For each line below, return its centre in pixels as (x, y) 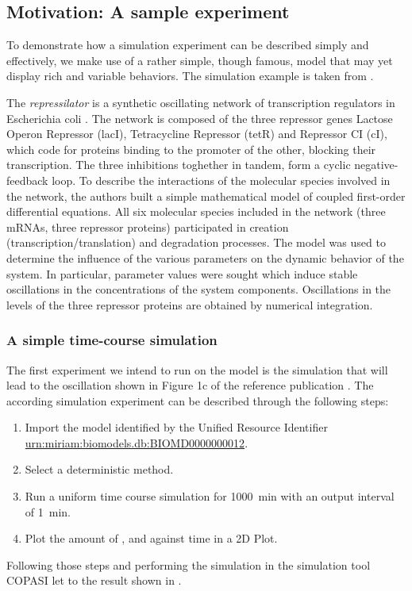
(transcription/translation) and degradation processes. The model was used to (196, 242)
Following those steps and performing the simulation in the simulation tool (189, 564)
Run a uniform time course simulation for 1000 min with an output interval (210, 496)
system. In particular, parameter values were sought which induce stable (182, 273)
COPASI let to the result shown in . (94, 580)
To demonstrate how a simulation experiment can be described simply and (188, 45)
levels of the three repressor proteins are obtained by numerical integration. (190, 304)
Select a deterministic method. (99, 469)
